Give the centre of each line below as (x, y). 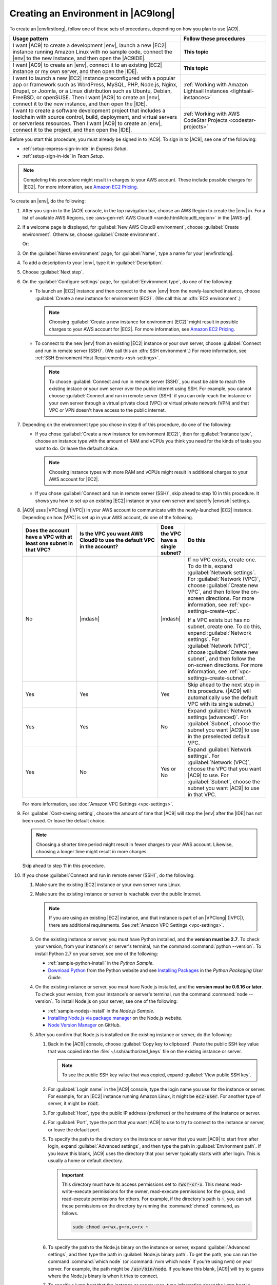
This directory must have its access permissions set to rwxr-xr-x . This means (146, 1184)
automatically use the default (223, 697)
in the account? (99, 546)
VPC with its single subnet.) (221, 704)
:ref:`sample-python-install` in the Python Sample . (101, 963)
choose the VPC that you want (224, 768)
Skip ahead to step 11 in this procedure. (64, 866)
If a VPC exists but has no (219, 620)
